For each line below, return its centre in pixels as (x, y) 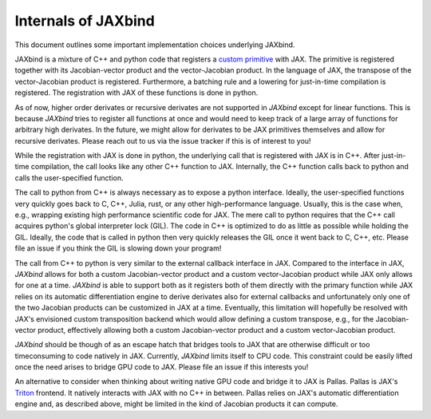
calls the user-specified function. (69, 178)
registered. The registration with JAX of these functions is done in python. (136, 93)
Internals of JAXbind (85, 21)
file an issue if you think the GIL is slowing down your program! (118, 248)
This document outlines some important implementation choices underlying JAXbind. (155, 45)
